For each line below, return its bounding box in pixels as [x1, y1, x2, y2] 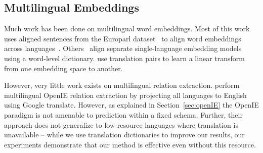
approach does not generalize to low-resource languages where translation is [4, 119, 238, 130]
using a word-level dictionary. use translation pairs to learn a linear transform [4, 53, 245, 63]
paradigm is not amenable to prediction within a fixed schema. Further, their [4, 109, 243, 120]
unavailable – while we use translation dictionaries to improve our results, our [4, 129, 245, 140]
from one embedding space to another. [4, 63, 123, 73]
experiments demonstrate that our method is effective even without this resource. [4, 139, 256, 149]
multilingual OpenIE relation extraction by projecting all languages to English [4, 89, 247, 100]
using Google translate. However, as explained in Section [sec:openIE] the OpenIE [4, 99, 259, 110]
